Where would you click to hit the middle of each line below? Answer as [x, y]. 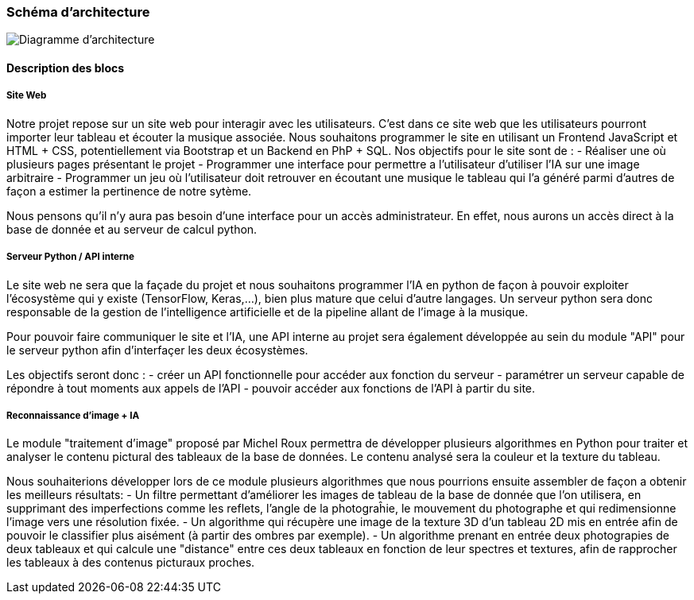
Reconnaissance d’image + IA [73, 415]
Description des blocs [66, 68]
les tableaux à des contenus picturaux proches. [131, 563]
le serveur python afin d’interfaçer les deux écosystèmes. [157, 350]
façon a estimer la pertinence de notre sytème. [129, 191]
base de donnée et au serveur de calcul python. [132, 229]
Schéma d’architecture [78, 12]
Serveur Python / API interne [70, 257]
